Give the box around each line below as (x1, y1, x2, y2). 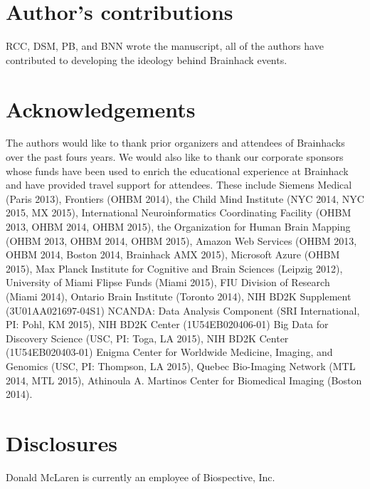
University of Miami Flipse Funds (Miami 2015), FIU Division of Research (6, 275, 330, 290)
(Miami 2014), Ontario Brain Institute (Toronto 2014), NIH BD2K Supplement (6, 288, 351, 303)
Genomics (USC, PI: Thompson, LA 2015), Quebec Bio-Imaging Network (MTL (6, 358, 356, 373)
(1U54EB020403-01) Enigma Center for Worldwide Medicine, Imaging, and (6, 345, 333, 359)
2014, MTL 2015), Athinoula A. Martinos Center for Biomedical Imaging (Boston (6, 372, 362, 387)
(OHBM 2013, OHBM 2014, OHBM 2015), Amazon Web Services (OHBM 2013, (6, 233, 357, 248)
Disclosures (6, 428, 118, 457)
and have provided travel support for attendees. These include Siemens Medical (6, 177, 352, 192)
